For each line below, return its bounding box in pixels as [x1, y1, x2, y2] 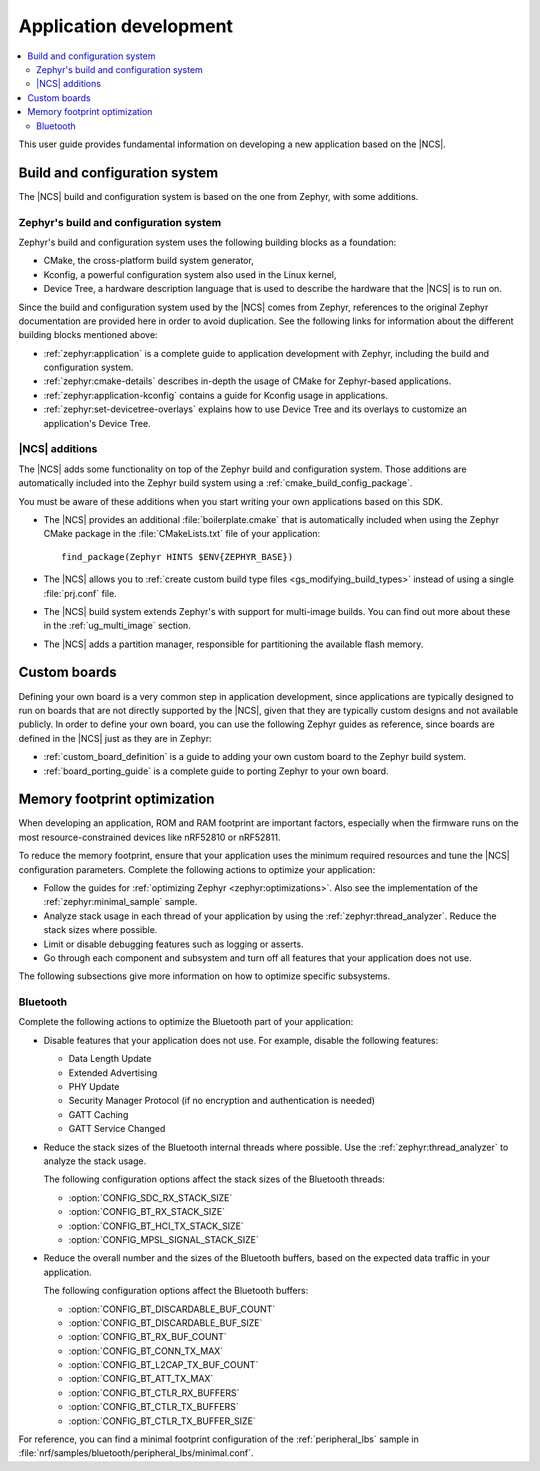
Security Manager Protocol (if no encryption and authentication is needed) [68, 1095, 375, 1107]
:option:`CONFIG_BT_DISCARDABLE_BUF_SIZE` [68, 1316, 263, 1329]
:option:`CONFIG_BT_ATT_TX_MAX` [68, 1373, 214, 1385]
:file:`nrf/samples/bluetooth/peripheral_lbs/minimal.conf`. [18, 1447, 254, 1459]
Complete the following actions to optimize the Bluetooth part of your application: [18, 1016, 354, 1028]
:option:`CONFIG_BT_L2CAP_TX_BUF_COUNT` [68, 1359, 259, 1371]
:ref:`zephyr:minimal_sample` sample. [43, 896, 198, 908]
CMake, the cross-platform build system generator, [43, 255, 254, 267]
